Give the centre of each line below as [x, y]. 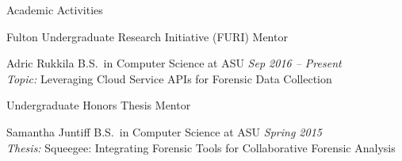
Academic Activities [55, 10]
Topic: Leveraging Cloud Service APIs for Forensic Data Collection [169, 78]
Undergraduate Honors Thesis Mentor [99, 105]
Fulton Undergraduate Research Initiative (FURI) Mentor [147, 36]
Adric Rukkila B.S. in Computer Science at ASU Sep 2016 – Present [174, 63]
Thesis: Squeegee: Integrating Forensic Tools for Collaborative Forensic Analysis [201, 147]
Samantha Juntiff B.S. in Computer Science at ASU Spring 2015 [164, 131]
